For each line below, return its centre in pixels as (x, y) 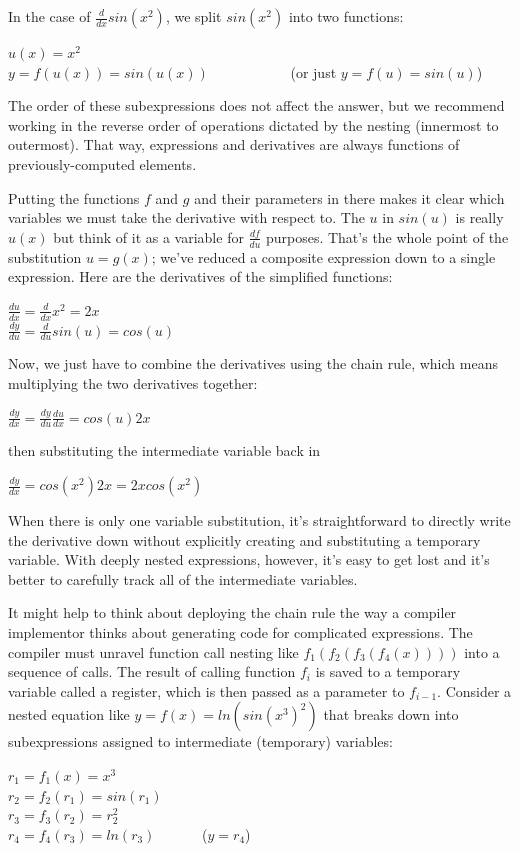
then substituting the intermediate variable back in (164, 450)
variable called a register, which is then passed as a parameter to (206, 690)
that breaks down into (391, 714)
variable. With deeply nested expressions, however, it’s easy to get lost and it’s (249, 559)
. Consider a (474, 690)
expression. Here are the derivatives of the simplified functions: (200, 276)
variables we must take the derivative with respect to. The (186, 217)
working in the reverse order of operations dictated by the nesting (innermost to (253, 124)
